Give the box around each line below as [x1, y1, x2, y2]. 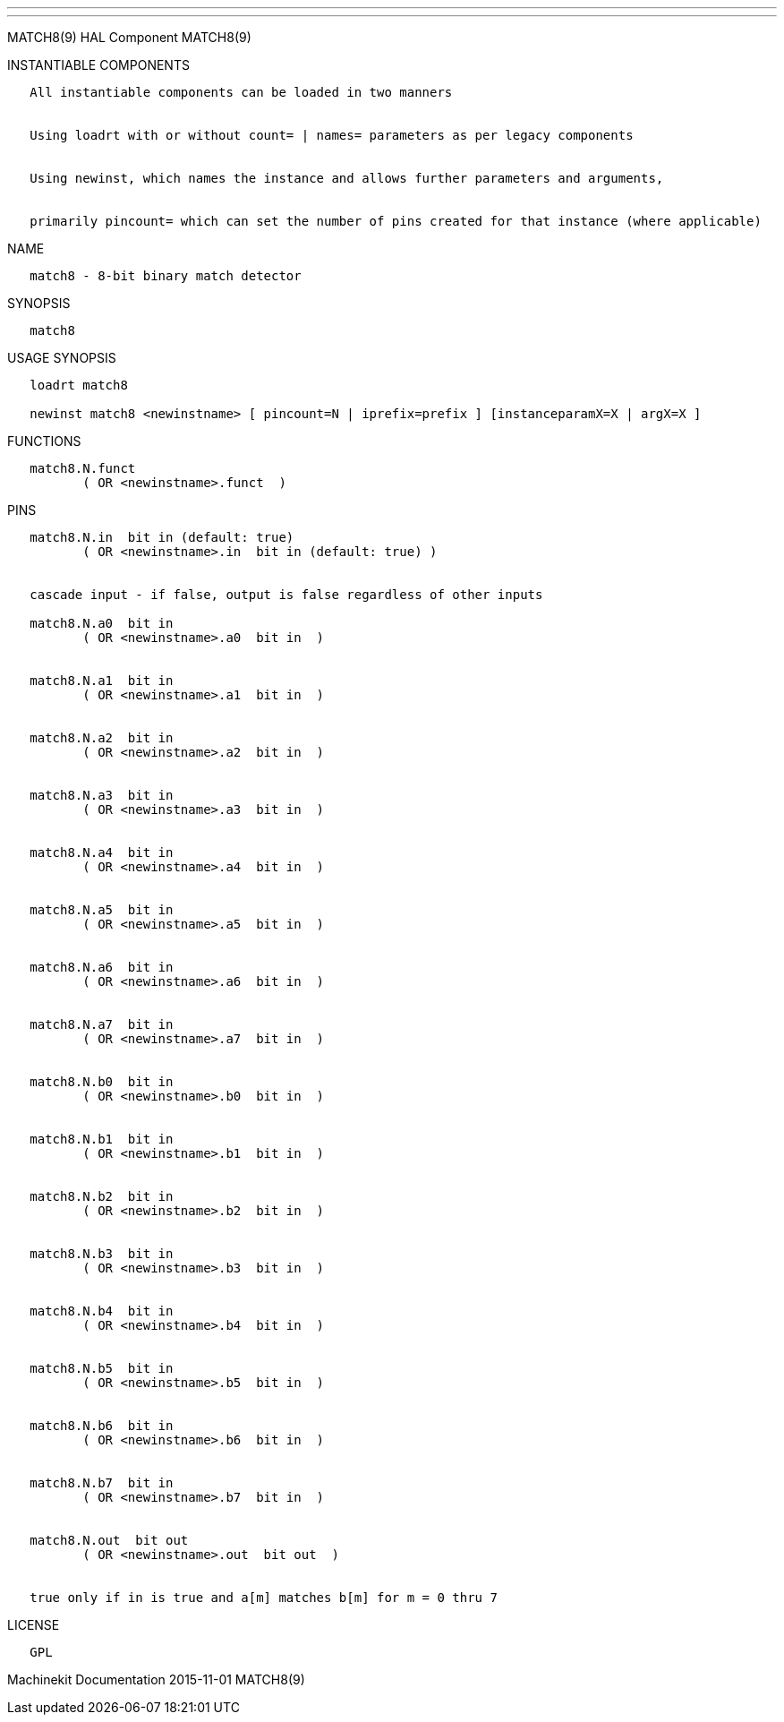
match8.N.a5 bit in [30, 903, 174, 917]
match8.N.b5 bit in [30, 1361, 174, 1375]
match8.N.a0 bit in [30, 616, 174, 630]
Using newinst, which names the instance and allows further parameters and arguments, [30, 171, 664, 185]
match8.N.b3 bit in [30, 1247, 174, 1261]
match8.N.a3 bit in [30, 788, 174, 802]
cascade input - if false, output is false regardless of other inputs [30, 587, 543, 602]
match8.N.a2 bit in [30, 731, 174, 745]
